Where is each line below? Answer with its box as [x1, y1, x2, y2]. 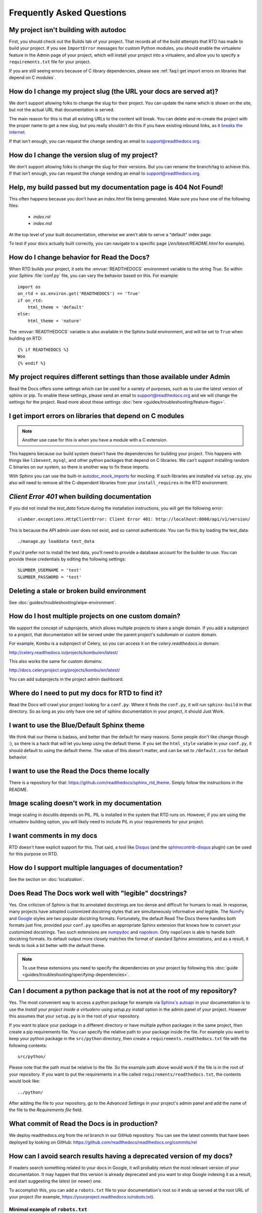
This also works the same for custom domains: [9, 658, 102, 664]
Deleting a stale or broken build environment [9, 587, 147, 595]
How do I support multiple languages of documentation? [9, 864, 183, 872]
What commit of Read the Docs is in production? [9, 1120, 158, 1128]
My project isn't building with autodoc [9, 26, 127, 34]
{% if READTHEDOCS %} [17, 347, 69, 352]
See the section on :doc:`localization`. [9, 876, 84, 883]
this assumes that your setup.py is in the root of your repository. [9, 1013, 140, 1019]
